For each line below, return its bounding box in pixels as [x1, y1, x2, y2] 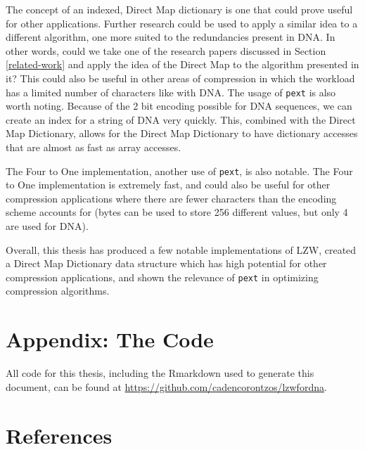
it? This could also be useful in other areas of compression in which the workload [6, 70, 355, 85]
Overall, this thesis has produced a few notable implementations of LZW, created [6, 242, 357, 257]
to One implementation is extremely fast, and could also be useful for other [6, 177, 331, 192]
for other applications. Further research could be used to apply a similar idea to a [6, 15, 358, 30]
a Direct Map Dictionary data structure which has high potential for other [6, 256, 327, 271]
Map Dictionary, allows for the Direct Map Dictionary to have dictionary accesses [6, 126, 358, 141]
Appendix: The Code [6, 325, 214, 354]
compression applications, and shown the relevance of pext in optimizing [6, 269, 319, 284]
